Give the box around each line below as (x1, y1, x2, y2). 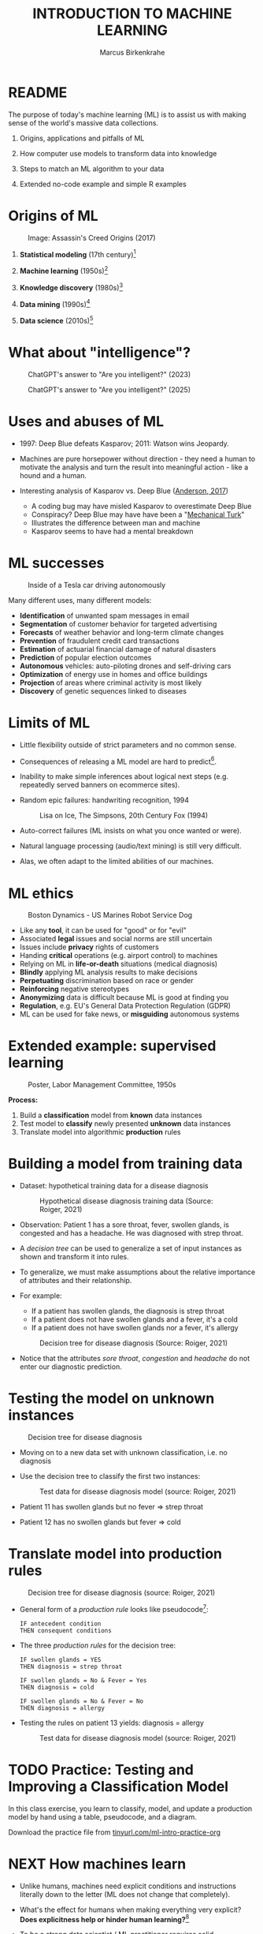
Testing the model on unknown (8, 1390, 215, 1408)
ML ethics (8, 885, 74, 902)
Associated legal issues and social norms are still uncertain (19, 934, 213, 944)
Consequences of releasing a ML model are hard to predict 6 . (19, 755, 217, 766)
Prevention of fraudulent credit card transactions (19, 636, 180, 645)
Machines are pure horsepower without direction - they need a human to (19, 454, 256, 463)
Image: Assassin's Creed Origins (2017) (28, 233, 156, 242)
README (8, 84, 68, 101)
